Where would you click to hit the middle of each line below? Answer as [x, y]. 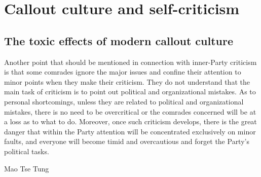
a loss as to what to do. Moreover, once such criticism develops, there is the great [130, 121]
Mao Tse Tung [27, 168]
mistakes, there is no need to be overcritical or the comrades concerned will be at [130, 111]
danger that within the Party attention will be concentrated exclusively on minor [130, 131]
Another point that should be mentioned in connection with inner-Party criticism [130, 62]
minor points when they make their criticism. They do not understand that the [127, 81]
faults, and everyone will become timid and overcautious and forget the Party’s [127, 141]
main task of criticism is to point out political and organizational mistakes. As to [130, 92]
